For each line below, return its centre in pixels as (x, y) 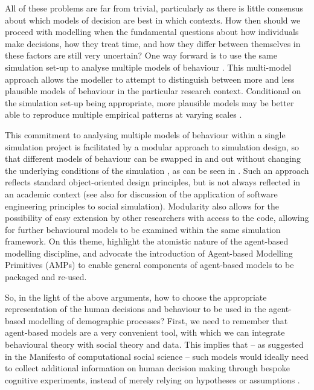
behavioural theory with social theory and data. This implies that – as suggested (154, 344)
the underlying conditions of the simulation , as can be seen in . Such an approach (157, 170)
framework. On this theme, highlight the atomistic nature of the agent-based (147, 241)
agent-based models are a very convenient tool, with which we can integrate (145, 332)
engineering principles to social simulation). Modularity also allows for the (142, 206)
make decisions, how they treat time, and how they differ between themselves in (153, 43)
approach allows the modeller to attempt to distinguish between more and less (150, 79)
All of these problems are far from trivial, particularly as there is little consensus (154, 8)
